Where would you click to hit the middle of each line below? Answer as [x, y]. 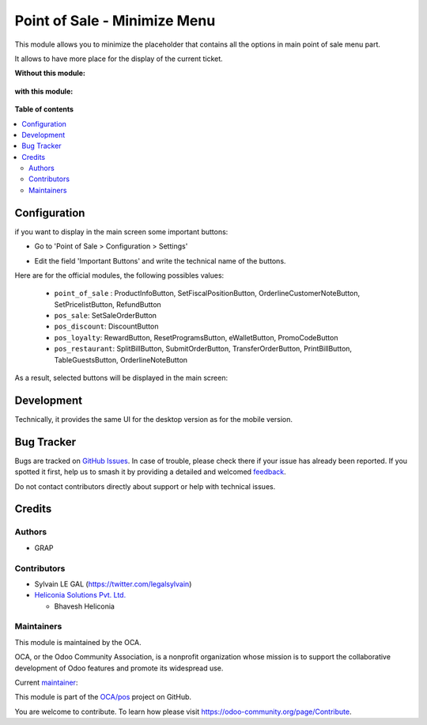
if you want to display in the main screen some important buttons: [121, 232]
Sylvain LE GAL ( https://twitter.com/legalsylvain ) [113, 584]
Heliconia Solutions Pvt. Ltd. [80, 595]
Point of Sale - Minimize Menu [115, 21]
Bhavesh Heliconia [84, 606]
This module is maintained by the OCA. [78, 642]
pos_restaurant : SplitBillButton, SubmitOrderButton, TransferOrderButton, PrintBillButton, [203, 349]
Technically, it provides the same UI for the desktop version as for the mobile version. [153, 419]
